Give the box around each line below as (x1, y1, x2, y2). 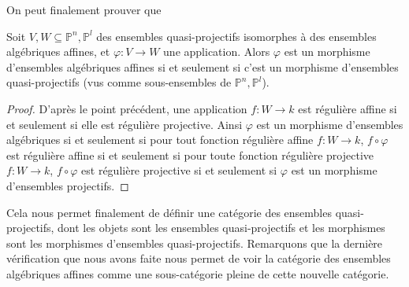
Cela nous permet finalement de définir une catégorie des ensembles (6, 204, 332, 220)
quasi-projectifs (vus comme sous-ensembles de (6, 74, 232, 90)
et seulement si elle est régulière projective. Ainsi (6, 116, 243, 132)
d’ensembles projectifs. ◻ (6, 177, 129, 193)
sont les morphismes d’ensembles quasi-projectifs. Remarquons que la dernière (6, 234, 383, 251)
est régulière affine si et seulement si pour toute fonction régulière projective (6, 146, 374, 163)
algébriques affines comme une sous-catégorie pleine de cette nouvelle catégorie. (6, 265, 389, 281)
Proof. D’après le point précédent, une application (6, 100, 247, 116)
